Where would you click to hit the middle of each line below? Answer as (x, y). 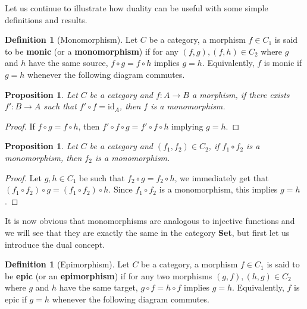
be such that (102, 177)
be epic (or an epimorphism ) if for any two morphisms (109, 275)
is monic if (283, 63)
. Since (120, 189)
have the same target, (98, 287)
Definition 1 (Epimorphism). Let (67, 264)
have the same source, (68, 63)
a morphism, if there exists (241, 94)
